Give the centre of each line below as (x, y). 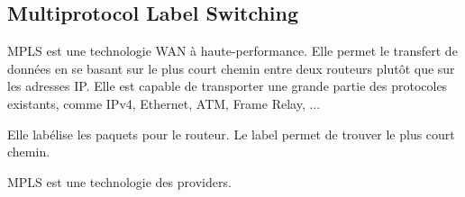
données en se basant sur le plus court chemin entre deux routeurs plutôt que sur (231, 68)
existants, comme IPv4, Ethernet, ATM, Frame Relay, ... (164, 103)
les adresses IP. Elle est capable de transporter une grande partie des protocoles (228, 86)
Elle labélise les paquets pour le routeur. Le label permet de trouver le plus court (231, 134)
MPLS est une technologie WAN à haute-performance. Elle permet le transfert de (232, 51)
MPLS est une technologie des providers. (119, 181)
